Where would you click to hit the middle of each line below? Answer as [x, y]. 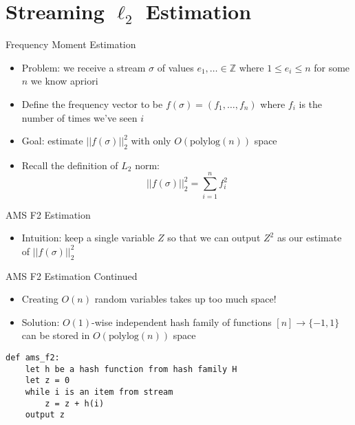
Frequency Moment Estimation [71, 44]
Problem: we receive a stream [84, 67]
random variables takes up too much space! [185, 299]
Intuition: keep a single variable [88, 238]
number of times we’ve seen [79, 117]
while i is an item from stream [99, 392]
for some [332, 67]
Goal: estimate [52, 141]
